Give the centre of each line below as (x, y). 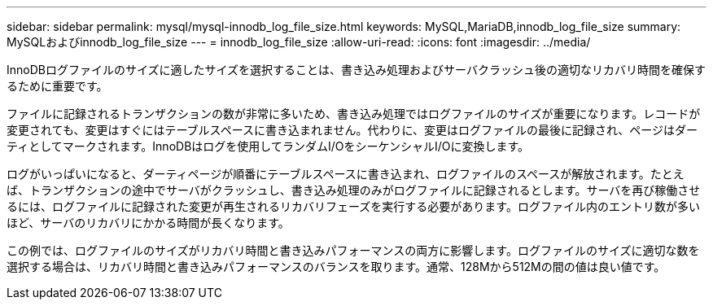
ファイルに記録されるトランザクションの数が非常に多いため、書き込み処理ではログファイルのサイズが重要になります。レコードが (354, 114)
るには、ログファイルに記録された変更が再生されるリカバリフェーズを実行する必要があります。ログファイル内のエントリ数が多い (353, 206)
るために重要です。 (57, 86)
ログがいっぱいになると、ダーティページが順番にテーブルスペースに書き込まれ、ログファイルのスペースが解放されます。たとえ (346, 174)
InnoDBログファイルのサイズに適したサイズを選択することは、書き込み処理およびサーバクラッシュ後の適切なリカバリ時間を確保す (356, 70)
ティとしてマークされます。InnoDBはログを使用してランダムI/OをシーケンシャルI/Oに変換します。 (268, 146)
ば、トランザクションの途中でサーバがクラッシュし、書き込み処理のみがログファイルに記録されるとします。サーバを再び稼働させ (354, 190)
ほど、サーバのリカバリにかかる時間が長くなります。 (148, 223)
